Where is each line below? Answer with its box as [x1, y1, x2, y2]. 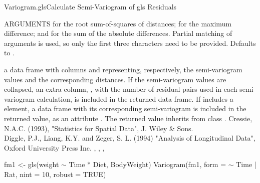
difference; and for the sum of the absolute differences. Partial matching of [4, 28, 232, 38]
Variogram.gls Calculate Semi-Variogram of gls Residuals [4, 1, 177, 11]
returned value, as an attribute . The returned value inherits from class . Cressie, [4, 113, 252, 123]
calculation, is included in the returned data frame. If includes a [37, 93, 233, 104]
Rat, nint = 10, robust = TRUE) [4, 169, 106, 179]
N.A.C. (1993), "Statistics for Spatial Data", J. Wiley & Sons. [4, 123, 193, 133]
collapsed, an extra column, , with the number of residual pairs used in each [4, 84, 237, 94]
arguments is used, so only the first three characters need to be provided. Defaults [4, 37, 256, 48]
